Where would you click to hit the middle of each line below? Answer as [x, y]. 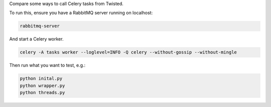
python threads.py [42, 93]
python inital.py [41, 78]
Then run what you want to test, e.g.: [47, 65]
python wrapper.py [42, 85]
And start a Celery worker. [36, 39]
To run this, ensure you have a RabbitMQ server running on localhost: [81, 13]
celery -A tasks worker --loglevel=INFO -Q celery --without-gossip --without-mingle [128, 52]
